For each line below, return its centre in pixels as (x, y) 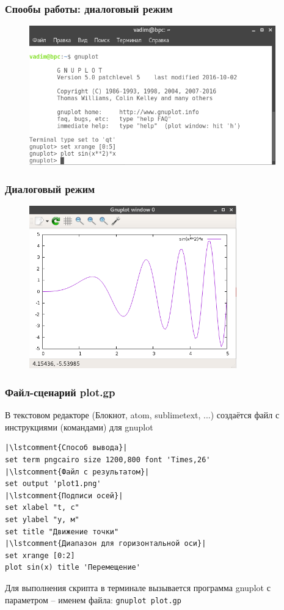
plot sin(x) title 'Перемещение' (73, 568)
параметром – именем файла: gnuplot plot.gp (93, 599)
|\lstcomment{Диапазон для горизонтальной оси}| (106, 544)
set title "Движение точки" (62, 532)
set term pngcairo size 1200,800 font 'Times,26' (108, 460)
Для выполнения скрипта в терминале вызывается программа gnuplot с (138, 587)
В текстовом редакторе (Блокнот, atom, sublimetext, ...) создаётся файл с (142, 415)
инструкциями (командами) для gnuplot (79, 427)
